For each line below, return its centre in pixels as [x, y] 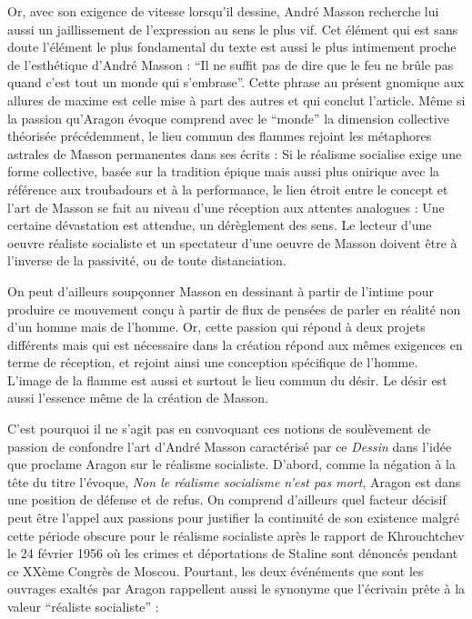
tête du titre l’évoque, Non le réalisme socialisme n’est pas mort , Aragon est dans [234, 481]
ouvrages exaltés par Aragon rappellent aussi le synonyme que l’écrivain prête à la [236, 589]
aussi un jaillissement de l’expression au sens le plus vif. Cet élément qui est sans [233, 29]
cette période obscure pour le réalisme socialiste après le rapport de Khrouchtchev [236, 535]
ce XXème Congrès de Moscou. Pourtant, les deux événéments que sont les [216, 570]
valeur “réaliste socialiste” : [83, 606]
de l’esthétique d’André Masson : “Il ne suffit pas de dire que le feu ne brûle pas [231, 64]
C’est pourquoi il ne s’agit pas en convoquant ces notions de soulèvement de [219, 429]
